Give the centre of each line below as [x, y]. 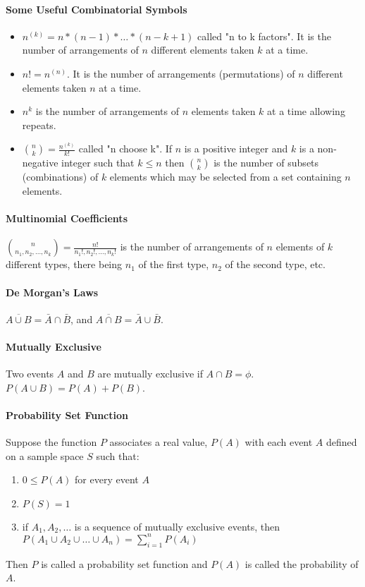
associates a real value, [159, 442]
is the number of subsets [266, 163]
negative [40, 163]
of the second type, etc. [275, 264]
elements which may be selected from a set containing [225, 177]
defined [342, 442]
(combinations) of [60, 177]
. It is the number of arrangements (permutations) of [181, 73]
